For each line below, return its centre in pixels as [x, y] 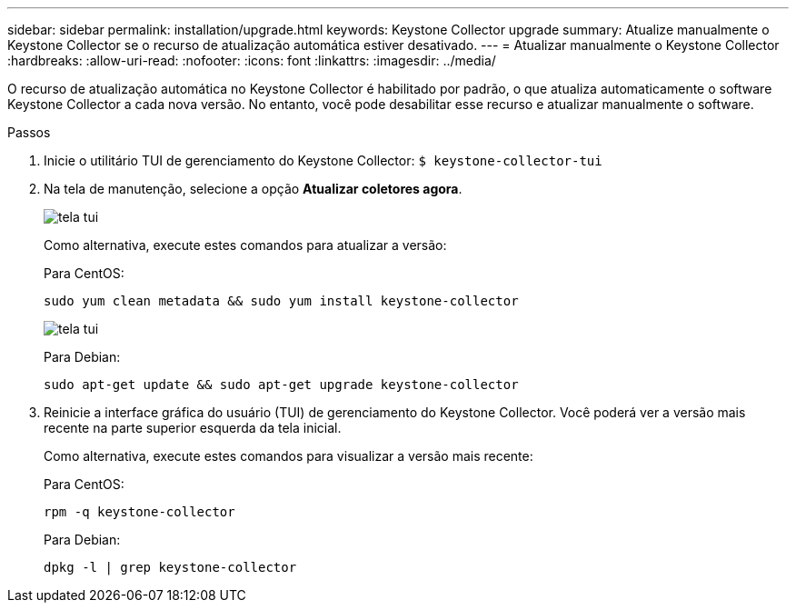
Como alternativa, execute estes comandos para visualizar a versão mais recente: [289, 456]
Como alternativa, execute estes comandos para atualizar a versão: [245, 245]
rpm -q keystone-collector [139, 512]
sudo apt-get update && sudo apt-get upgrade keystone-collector [281, 385]
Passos [29, 132]
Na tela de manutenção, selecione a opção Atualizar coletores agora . [253, 189]
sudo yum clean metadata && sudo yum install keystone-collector [281, 301]
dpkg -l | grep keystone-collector [170, 567]
